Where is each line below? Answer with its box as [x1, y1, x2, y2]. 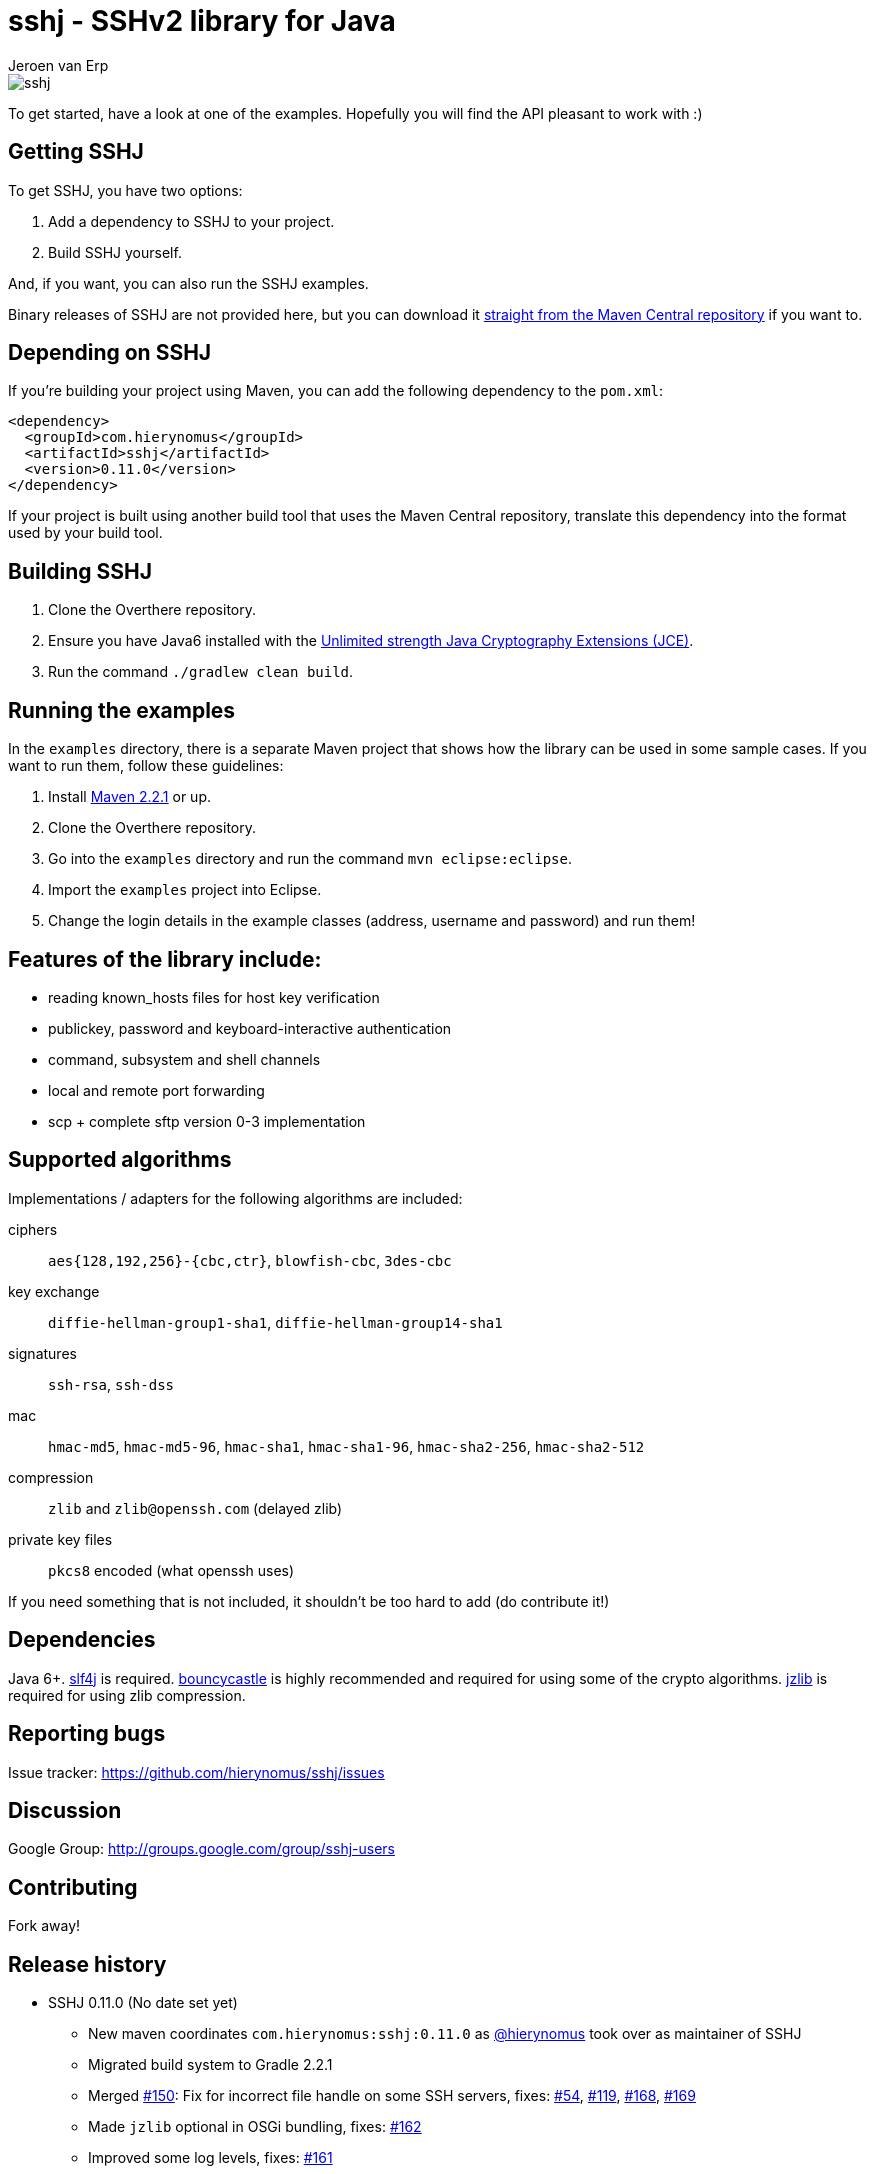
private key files [8, 1530, 113, 1548]
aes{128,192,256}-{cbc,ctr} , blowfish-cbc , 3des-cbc [48, 1251, 452, 1269]
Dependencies [8, 1627, 156, 1653]
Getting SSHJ [8, 139, 144, 165]
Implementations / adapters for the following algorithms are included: [8, 1189, 463, 1207]
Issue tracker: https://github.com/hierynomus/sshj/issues [8, 1763, 385, 1781]
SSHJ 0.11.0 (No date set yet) [48, 1994, 238, 2012]
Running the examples [8, 697, 236, 723]
